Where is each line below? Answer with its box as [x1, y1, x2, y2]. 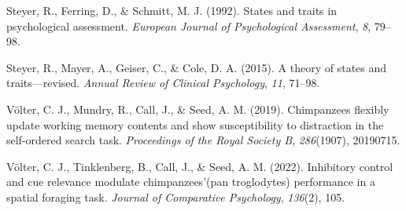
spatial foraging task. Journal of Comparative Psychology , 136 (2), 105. [6, 188, 345, 205]
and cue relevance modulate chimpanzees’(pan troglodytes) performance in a [6, 173, 375, 190]
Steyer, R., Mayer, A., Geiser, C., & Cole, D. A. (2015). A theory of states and [6, 59, 387, 75]
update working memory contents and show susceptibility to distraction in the [6, 116, 384, 133]
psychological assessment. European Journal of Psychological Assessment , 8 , [6, 17, 371, 34]
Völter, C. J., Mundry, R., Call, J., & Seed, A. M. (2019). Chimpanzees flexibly [6, 100, 389, 117]
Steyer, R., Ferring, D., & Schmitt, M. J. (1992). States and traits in [6, 2, 337, 18]
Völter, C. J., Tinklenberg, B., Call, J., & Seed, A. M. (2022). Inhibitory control [6, 158, 393, 174]
